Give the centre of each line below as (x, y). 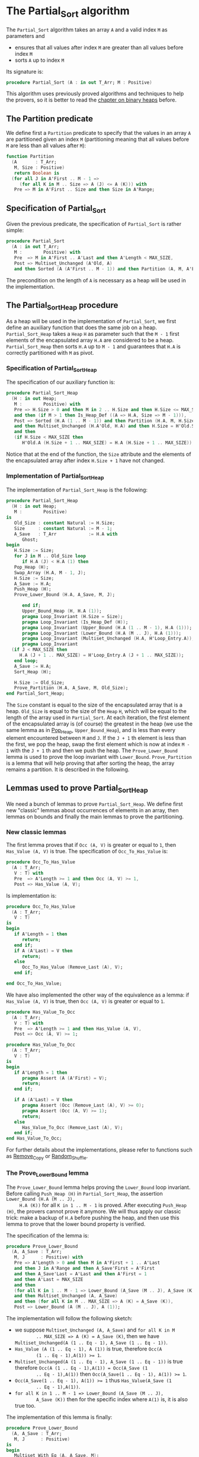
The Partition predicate (50, 119)
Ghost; (30, 540)
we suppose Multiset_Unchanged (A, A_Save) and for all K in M (95, 1330)
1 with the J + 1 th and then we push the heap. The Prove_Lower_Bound (92, 750)
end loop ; (26, 661)
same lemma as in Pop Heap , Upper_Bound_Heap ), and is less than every (91, 731)
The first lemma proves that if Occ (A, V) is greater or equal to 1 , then (91, 845)
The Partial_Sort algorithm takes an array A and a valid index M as (87, 29)
